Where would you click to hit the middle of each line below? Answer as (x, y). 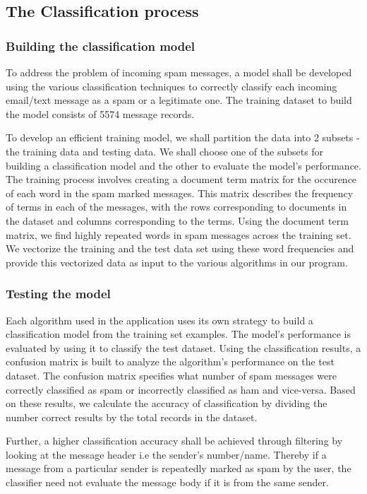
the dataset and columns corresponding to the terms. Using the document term (177, 220)
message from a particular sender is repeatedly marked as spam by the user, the (179, 468)
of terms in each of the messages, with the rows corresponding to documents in (176, 207)
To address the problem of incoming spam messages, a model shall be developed (179, 72)
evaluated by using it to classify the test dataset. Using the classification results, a (183, 347)
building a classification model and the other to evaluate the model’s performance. (183, 165)
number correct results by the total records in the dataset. (132, 417)
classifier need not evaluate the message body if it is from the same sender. (167, 482)
